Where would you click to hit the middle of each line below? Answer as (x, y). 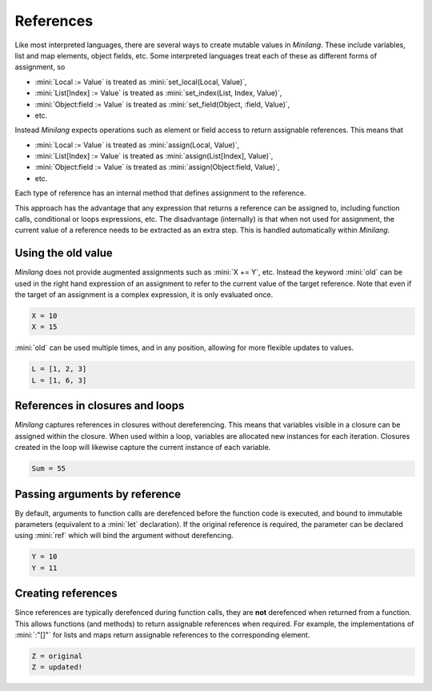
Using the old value (64, 253)
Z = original (57, 656)
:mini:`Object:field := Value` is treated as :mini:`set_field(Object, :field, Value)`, (162, 104)
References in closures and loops (100, 406)
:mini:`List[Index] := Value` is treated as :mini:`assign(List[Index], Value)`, (154, 156)
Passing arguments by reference (98, 494)
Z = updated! (57, 667)
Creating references (66, 594)
